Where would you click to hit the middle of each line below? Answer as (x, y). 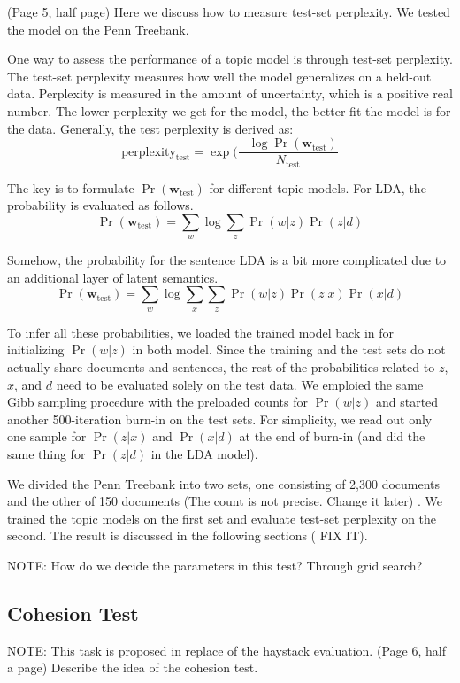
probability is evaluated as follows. (100, 205)
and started (407, 402)
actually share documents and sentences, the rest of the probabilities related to (221, 367)
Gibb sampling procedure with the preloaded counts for (157, 402)
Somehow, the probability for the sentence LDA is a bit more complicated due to (227, 260)
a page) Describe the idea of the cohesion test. (133, 667)
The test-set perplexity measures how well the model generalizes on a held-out (219, 76)
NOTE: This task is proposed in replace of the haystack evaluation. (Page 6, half (226, 650)
